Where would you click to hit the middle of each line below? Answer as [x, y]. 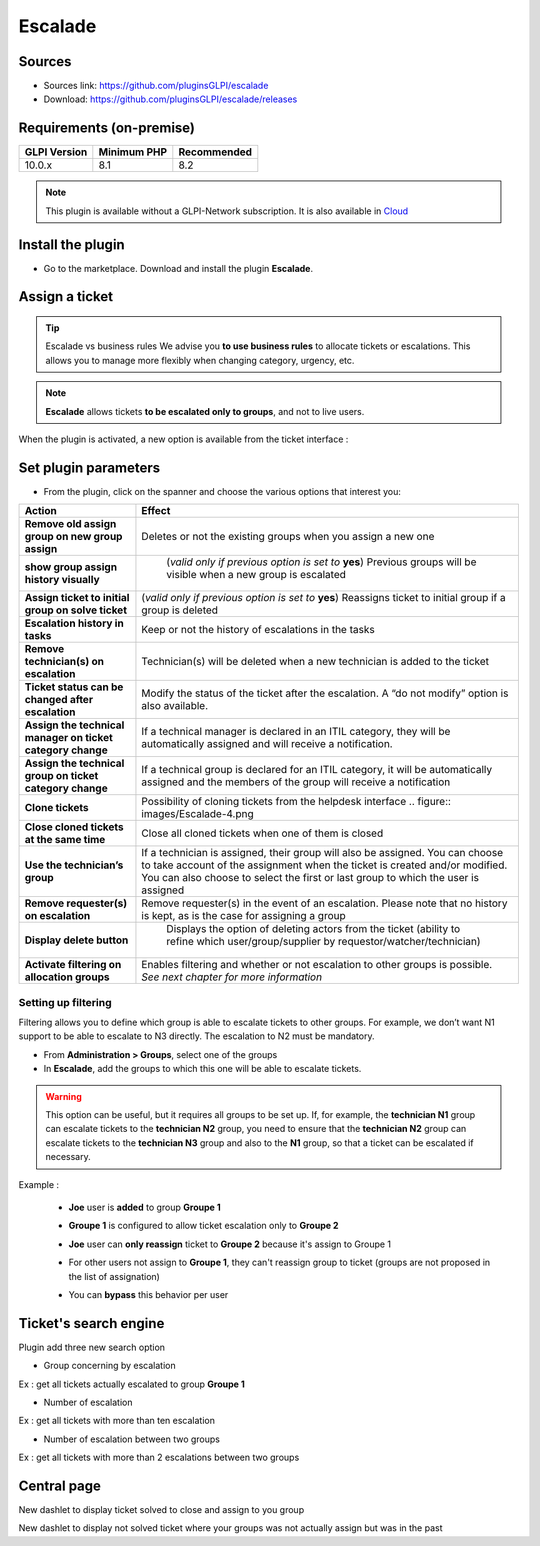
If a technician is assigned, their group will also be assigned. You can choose [322, 853]
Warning [63, 1096]
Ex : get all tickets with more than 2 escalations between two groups [159, 1457]
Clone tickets [56, 808]
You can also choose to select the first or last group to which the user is [310, 878]
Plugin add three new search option [91, 1347]
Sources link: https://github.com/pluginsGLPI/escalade [156, 86]
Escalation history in [74, 623]
